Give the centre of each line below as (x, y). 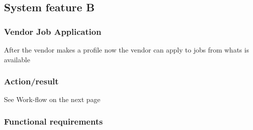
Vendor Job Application (53, 31)
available (17, 59)
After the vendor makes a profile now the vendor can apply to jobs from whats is (126, 50)
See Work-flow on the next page (52, 99)
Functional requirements (53, 121)
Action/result (31, 81)
